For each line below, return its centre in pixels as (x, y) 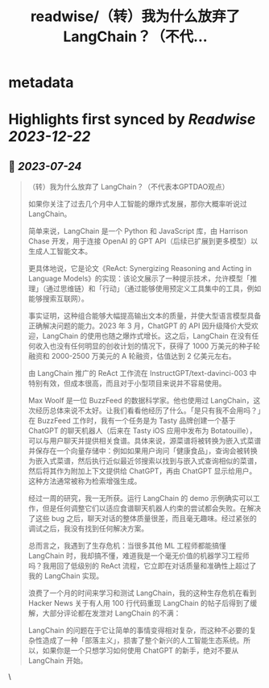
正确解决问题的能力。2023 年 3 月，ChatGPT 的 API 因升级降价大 (136, 326)
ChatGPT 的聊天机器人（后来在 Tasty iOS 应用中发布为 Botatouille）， (142, 431)
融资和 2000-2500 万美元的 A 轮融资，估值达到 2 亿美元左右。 (132, 357)
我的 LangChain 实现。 (66, 576)
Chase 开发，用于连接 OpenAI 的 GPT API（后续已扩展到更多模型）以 (143, 241)
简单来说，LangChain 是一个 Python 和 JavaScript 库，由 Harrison (138, 231)
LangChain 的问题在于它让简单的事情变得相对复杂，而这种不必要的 (139, 631)
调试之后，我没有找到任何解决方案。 (88, 528)
